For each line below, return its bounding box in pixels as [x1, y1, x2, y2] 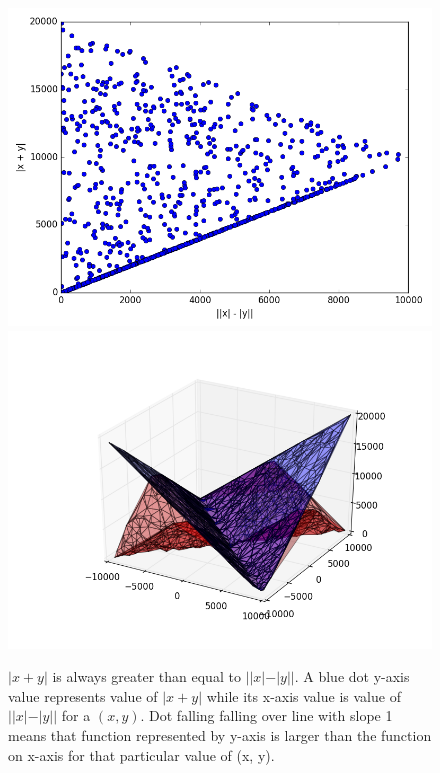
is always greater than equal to [52, 666, 241, 687]
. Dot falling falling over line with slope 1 [140, 705, 393, 726]
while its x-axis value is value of [206, 685, 401, 706]
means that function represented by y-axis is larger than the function [8, 724, 432, 745]
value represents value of [8, 685, 158, 706]
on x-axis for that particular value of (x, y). [8, 744, 275, 765]
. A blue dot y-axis [294, 666, 410, 687]
